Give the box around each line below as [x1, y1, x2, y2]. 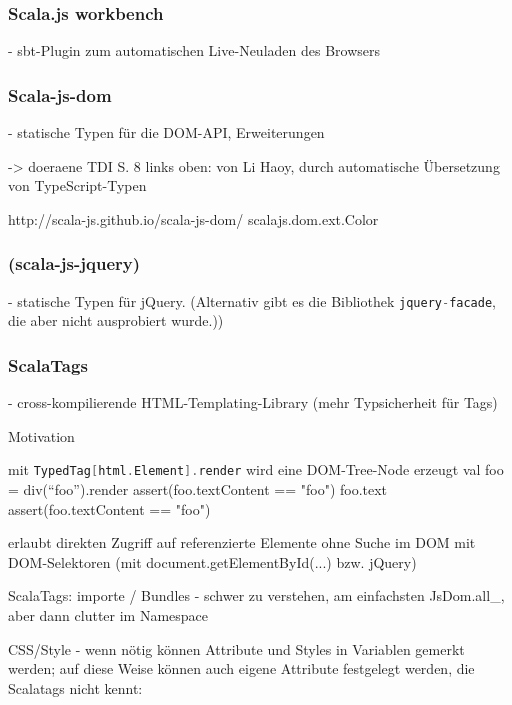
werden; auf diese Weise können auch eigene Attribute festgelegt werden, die [8, 658, 475, 679]
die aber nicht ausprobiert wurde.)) [8, 310, 224, 331]
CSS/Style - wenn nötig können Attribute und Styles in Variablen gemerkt [8, 638, 465, 659]
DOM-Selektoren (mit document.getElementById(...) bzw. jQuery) [8, 551, 417, 572]
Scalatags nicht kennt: [8, 677, 143, 698]
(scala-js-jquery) [8, 251, 141, 276]
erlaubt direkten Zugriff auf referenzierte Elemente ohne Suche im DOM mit [8, 532, 476, 553]
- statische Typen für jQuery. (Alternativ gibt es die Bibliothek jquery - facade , [8, 290, 496, 311]
